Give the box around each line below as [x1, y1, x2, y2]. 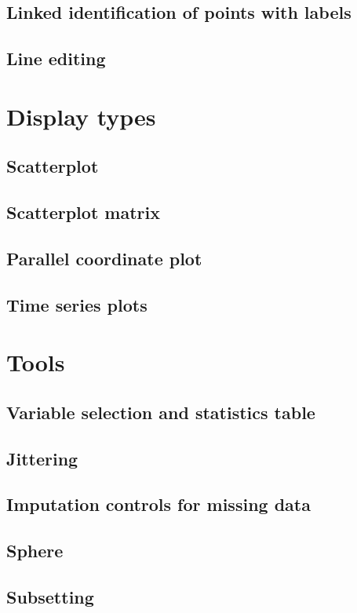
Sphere [6, 538, 64, 563]
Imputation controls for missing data [6, 492, 311, 516]
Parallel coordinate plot [6, 246, 202, 270]
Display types [6, 100, 156, 132]
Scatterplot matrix [6, 200, 160, 224]
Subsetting [6, 584, 94, 608]
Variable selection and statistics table [6, 400, 315, 424]
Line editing [6, 46, 106, 71]
